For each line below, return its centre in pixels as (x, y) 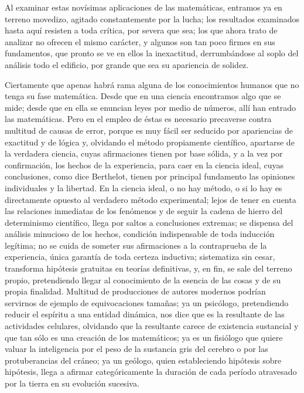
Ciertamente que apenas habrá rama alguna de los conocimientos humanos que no (152, 84)
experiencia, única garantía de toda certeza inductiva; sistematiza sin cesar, (140, 257)
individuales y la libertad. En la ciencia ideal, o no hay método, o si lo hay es (144, 187)
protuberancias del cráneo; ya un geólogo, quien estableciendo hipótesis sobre (143, 360)
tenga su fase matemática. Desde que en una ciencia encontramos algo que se (143, 96)
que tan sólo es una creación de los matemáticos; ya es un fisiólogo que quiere (144, 337)
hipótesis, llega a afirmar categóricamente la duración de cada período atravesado (151, 372)
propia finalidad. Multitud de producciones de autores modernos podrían (135, 291)
